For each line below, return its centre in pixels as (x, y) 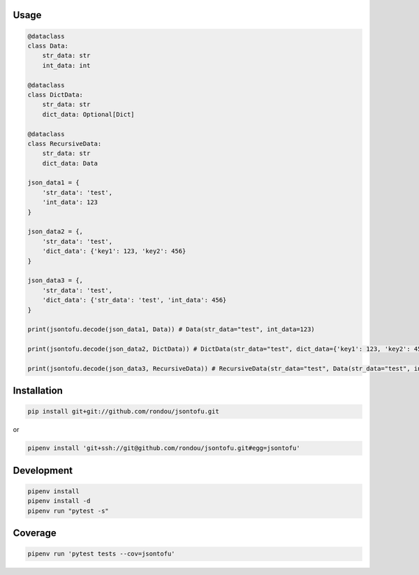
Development (43, 471)
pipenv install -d (59, 501)
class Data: (48, 46)
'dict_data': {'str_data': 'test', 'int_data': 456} (134, 300)
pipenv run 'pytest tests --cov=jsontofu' (101, 554)
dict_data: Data (70, 163)
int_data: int (66, 65)
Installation (38, 391)
